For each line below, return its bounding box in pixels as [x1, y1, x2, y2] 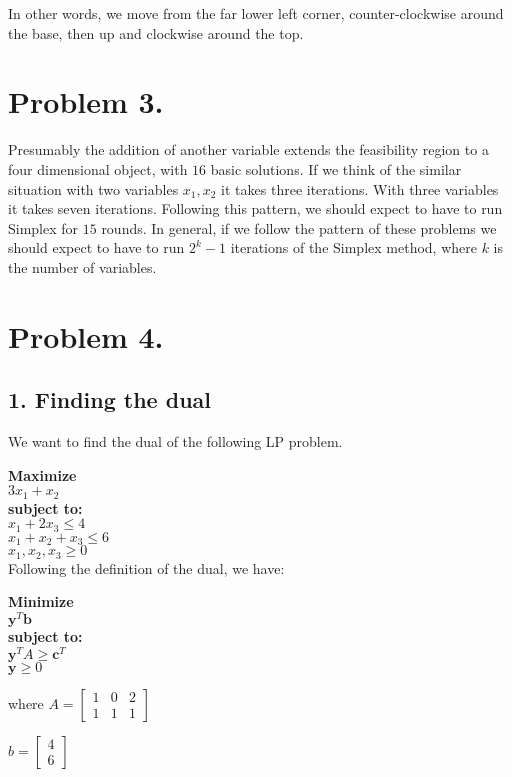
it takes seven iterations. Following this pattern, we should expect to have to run [8, 198, 503, 219]
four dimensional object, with [8, 158, 188, 179]
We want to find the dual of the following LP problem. [8, 431, 343, 452]
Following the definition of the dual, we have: [8, 557, 285, 578]
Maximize [8, 464, 77, 485]
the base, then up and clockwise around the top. [8, 22, 304, 43]
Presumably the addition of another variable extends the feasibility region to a [8, 139, 489, 160]
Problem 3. [8, 81, 164, 122]
